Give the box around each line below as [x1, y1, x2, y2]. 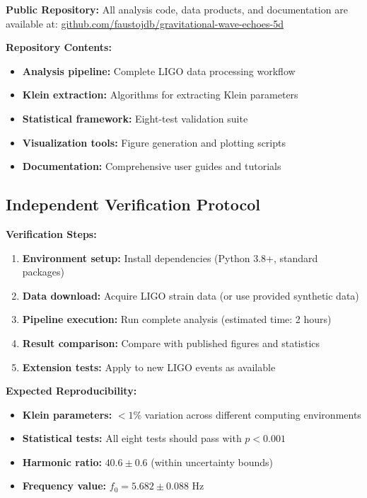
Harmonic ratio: [22, 454, 102, 469]
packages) [22, 264, 64, 279]
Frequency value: [22, 478, 107, 493]
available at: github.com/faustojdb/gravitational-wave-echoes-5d [6, 16, 284, 30]
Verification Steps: [6, 226, 97, 241]
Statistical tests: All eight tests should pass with [22, 431, 242, 446]
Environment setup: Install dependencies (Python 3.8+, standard [22, 250, 318, 265]
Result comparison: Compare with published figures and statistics [22, 335, 320, 350]
